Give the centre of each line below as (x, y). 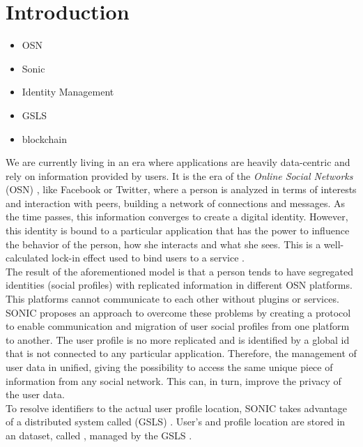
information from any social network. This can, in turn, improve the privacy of (173, 380)
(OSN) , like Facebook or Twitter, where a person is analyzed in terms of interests (181, 189)
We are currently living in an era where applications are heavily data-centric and (178, 162)
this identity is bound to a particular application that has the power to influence (178, 230)
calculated (27, 258)
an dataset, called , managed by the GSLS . (99, 435)
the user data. (35, 394)
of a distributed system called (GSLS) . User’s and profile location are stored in (176, 422)
